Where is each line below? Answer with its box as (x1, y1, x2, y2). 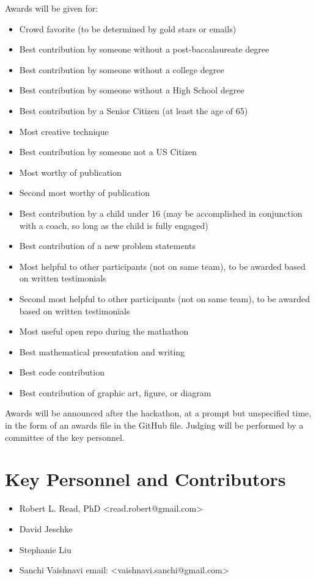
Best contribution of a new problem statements (19, 239, 196, 252)
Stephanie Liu (19, 543, 72, 556)
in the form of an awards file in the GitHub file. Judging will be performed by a (5, 419, 304, 432)
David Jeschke (19, 522, 73, 535)
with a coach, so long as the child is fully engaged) (19, 219, 208, 231)
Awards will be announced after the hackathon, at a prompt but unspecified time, (5, 407, 312, 419)
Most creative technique (19, 125, 109, 137)
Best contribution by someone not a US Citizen (19, 145, 197, 158)
